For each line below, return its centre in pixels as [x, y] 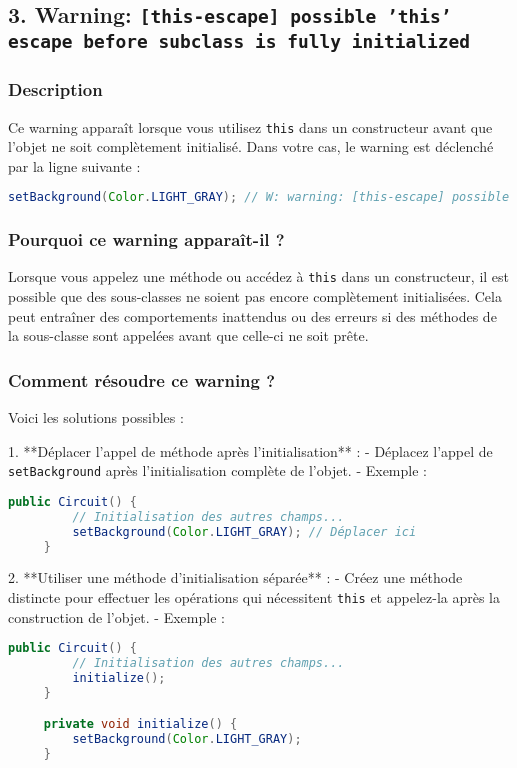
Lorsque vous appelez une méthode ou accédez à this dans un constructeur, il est [259, 276]
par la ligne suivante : [74, 165]
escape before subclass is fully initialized [239, 42]
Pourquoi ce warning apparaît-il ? [146, 239]
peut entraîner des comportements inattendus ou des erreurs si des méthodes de [252, 315]
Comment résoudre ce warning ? [142, 379]
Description [55, 89]
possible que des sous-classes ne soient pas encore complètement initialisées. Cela [255, 296]
